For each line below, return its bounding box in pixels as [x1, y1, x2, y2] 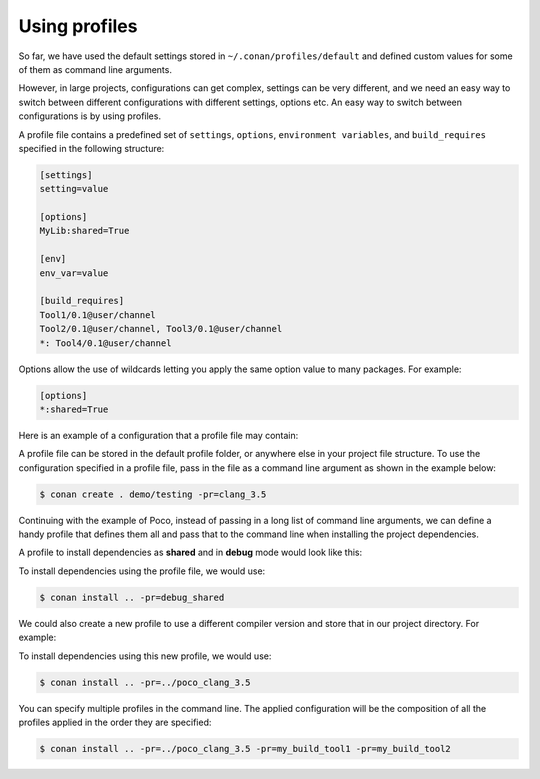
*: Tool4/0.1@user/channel [39, 337, 172, 349]
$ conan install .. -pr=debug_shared [39, 591, 225, 603]
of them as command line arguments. [18, 63, 172, 75]
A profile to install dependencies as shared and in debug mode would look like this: [18, 546, 363, 559]
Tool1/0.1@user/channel [39, 309, 157, 320]
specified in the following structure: [18, 142, 165, 154]
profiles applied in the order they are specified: [18, 716, 212, 728]
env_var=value [39, 267, 109, 279]
